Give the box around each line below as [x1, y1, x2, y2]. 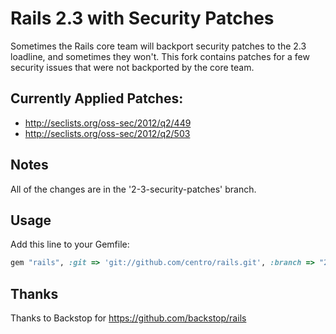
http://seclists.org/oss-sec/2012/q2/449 [24, 117, 192, 129]
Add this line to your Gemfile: [10, 238, 130, 251]
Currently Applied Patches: [10, 90, 184, 107]
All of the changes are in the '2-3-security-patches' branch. [10, 183, 257, 195]
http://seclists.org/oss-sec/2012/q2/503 [24, 127, 191, 139]
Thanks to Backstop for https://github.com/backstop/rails [10, 312, 247, 324]
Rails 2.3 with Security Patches [10, 7, 275, 30]
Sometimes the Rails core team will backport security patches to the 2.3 [10, 40, 307, 52]
